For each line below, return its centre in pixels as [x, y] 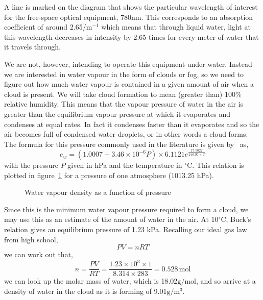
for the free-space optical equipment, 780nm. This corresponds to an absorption [129, 17]
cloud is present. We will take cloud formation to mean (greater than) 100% [123, 94]
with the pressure [31, 165]
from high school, [31, 239]
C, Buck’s [236, 219]
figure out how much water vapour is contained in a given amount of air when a [129, 84]
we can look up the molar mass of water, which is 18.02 [91, 281]
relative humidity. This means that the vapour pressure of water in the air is [124, 104]
